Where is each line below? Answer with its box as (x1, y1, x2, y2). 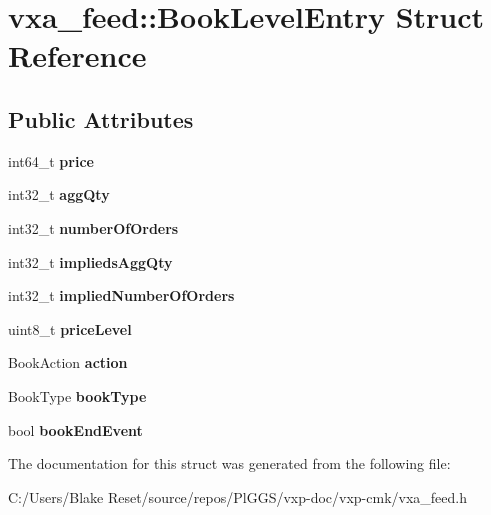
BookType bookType (8, 385, 147, 406)
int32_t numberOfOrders (8, 217, 179, 238)
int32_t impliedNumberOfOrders (8, 285, 235, 306)
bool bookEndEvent (8, 419, 143, 440)
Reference (8, 35, 147, 76)
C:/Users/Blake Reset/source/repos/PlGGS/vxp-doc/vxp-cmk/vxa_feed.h (8, 486, 468, 507)
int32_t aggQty (8, 184, 110, 205)
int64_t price (8, 150, 94, 171)
